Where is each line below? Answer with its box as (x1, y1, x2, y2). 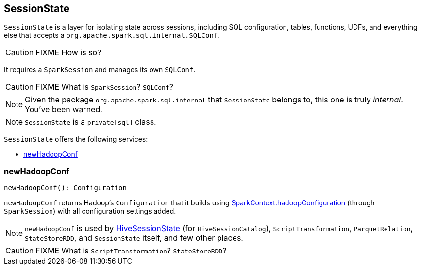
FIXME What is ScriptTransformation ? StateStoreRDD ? (35, 246, 227, 256)
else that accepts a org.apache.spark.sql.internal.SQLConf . (4, 31, 220, 40)
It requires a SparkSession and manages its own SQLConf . (4, 66, 196, 74)
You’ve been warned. (25, 104, 102, 115)
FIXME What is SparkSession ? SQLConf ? (35, 82, 173, 92)
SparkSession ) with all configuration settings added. (4, 207, 176, 216)
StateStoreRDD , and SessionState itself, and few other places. (25, 233, 243, 243)
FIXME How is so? (35, 48, 101, 58)
